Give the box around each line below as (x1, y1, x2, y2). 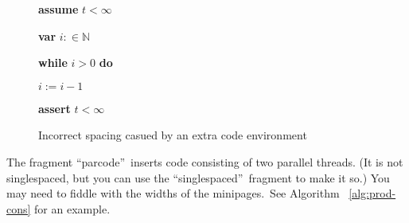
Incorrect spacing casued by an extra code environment (38, 127, 307, 143)
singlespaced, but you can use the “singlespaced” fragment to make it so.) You (6, 169, 390, 186)
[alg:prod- (349, 185, 396, 201)
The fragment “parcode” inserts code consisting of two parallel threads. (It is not (6, 153, 403, 170)
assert (38, 100, 71, 116)
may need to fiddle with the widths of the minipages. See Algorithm (6, 185, 340, 201)
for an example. (34, 200, 111, 217)
